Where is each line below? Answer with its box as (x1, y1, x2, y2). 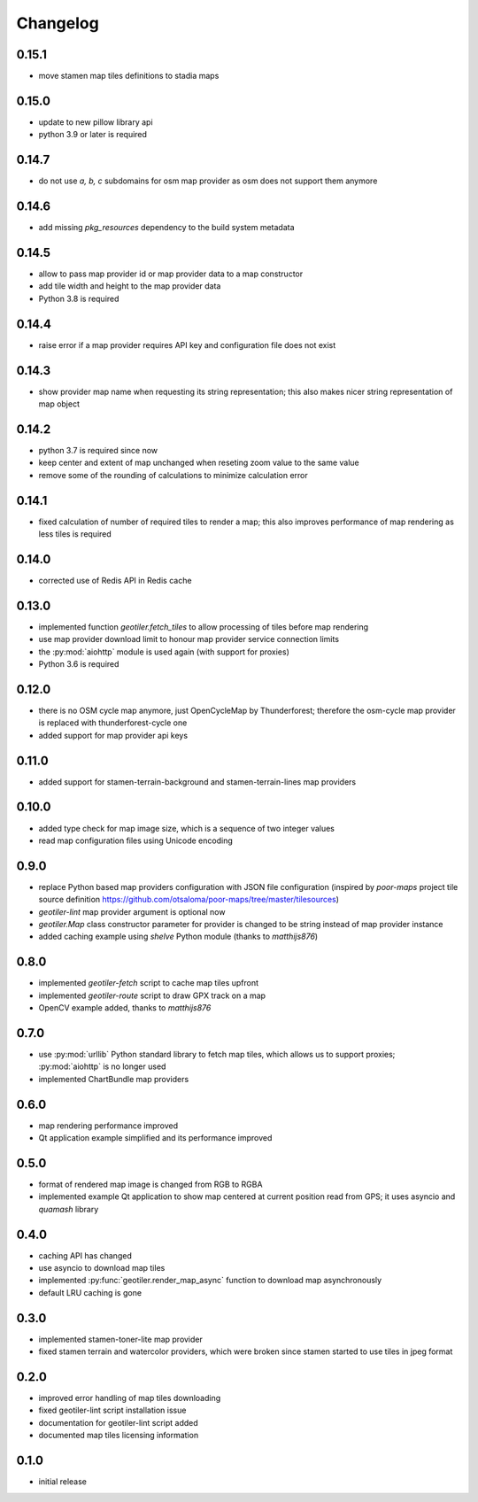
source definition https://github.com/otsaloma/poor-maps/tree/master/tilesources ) (38, 894, 340, 905)
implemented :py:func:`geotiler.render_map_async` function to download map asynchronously (38, 1275, 382, 1286)
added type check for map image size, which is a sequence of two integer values (38, 823, 335, 833)
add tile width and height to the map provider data (38, 281, 221, 291)
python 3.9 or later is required (38, 129, 148, 140)
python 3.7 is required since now (38, 445, 158, 455)
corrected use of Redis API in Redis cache (38, 575, 192, 585)
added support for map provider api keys (38, 730, 189, 740)
